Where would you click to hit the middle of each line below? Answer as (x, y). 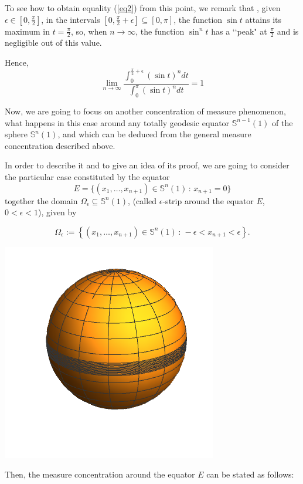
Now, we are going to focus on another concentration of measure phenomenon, (145, 111)
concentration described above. (60, 145)
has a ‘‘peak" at (239, 31)
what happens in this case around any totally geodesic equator (117, 122)
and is (288, 31)
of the (282, 122)
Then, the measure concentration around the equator (100, 474)
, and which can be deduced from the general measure (154, 134)
